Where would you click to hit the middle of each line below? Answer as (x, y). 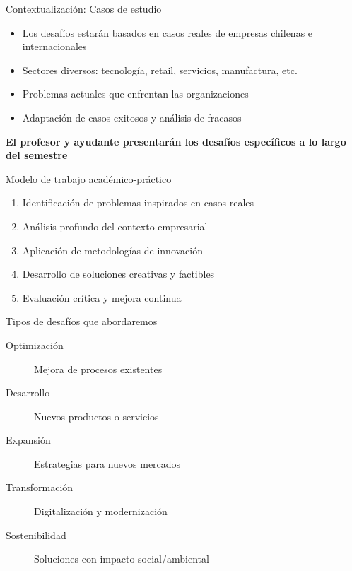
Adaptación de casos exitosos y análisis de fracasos (132, 117)
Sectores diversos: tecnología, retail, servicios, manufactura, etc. (160, 70)
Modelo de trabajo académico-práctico (89, 178)
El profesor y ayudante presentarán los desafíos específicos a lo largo (176, 141)
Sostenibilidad (36, 535)
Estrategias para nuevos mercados (107, 463)
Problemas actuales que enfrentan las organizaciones (135, 94)
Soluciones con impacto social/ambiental (122, 559)
